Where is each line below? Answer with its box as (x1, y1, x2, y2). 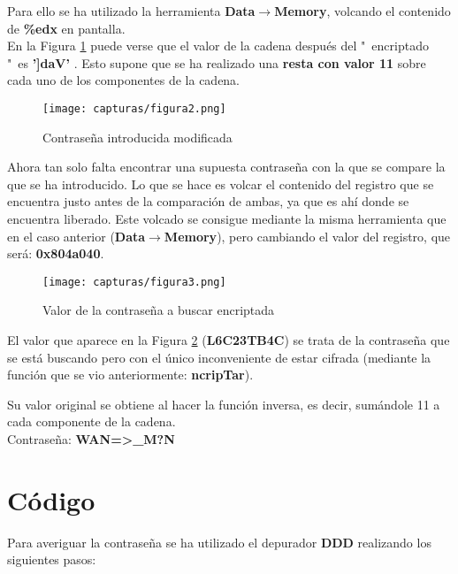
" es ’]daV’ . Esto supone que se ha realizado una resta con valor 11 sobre (7, 53, 426, 72)
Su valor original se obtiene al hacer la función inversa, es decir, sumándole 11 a (7, 394, 440, 413)
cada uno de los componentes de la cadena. (7, 71, 240, 89)
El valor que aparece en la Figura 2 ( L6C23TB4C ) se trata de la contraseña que (7, 331, 450, 349)
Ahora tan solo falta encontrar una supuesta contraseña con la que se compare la (7, 157, 446, 176)
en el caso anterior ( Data (7, 226, 146, 245)
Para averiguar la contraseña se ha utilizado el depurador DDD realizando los (7, 532, 431, 551)
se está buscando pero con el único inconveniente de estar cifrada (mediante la (7, 348, 431, 366)
